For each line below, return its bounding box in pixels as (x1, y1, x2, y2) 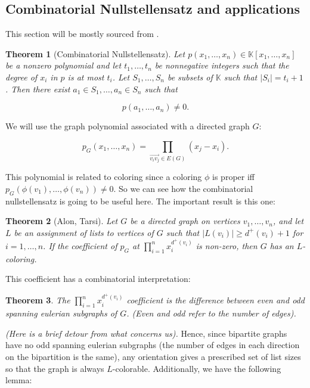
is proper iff (212, 170, 255, 183)
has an (269, 239, 294, 252)
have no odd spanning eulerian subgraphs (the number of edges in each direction (5, 339, 300, 351)
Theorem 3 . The (5, 294, 70, 306)
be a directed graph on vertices (130, 215, 240, 227)
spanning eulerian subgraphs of (5, 307, 117, 319)
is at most (67, 70, 104, 83)
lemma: (5, 374, 32, 386)
